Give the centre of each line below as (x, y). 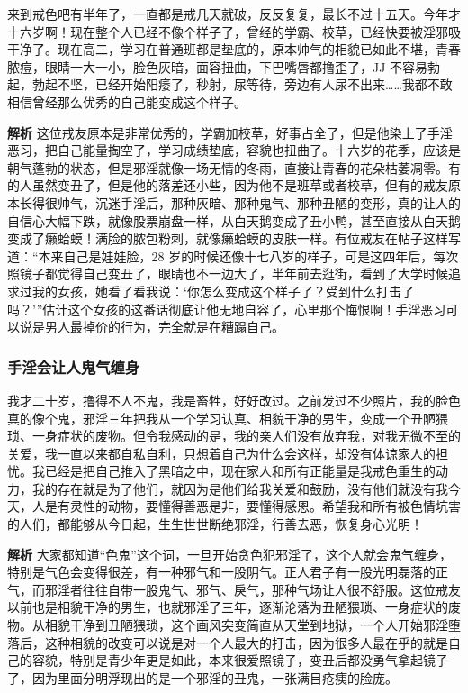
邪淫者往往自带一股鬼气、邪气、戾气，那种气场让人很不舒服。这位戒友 (252, 589)
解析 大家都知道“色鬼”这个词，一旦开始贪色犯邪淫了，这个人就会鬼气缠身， (229, 554)
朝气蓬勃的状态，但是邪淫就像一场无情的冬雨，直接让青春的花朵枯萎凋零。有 (234, 167)
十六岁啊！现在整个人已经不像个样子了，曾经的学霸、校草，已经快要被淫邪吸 (234, 31)
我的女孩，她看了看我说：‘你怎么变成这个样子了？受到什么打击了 (223, 291)
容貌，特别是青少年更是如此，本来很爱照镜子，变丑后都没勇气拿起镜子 (240, 660)
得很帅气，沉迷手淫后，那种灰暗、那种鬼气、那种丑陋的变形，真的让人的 (246, 202)
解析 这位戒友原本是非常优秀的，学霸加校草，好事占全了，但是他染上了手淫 (230, 132)
